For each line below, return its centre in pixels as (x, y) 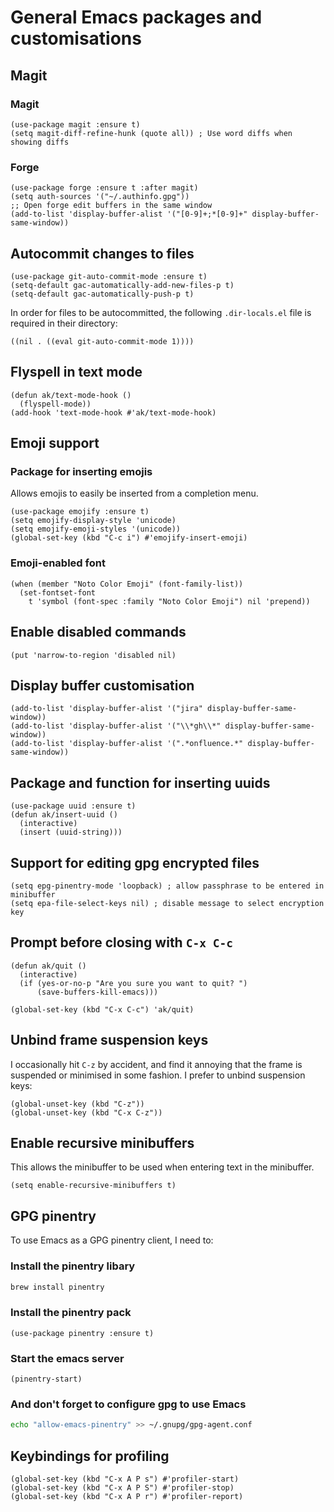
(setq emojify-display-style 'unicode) (93, 521)
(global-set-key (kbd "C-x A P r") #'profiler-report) (127, 1497)
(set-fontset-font (58, 592)
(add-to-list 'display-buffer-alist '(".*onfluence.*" (127, 744)
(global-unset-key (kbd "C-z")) (77, 1104)
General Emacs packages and (136, 17)
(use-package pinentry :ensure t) (82, 1333)
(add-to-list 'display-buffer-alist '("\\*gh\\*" (116, 726)
